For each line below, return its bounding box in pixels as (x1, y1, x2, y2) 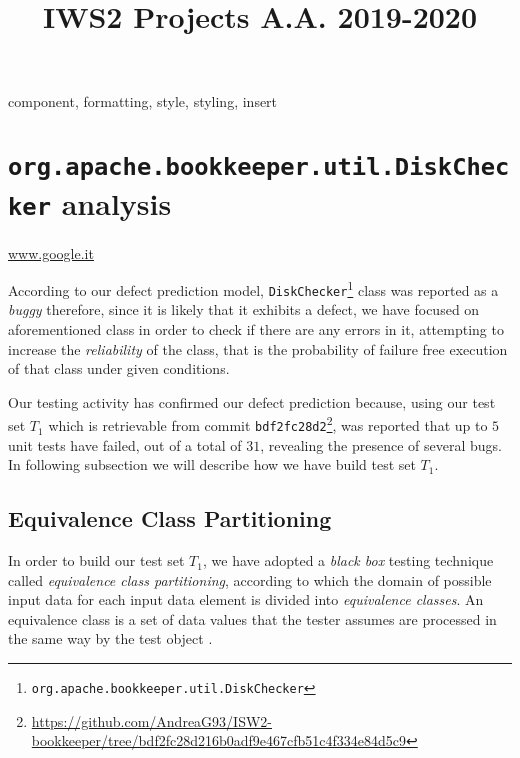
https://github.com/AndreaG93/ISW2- (31, 710, 272, 731)
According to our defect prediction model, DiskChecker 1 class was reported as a (8, 277, 499, 300)
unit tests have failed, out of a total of (8, 434, 242, 455)
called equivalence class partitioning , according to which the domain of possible (8, 569, 492, 590)
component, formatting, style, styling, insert (8, 91, 278, 112)
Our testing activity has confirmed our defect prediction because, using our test (8, 391, 496, 412)
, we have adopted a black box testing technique (202, 550, 494, 571)
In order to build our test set (8, 550, 185, 571)
